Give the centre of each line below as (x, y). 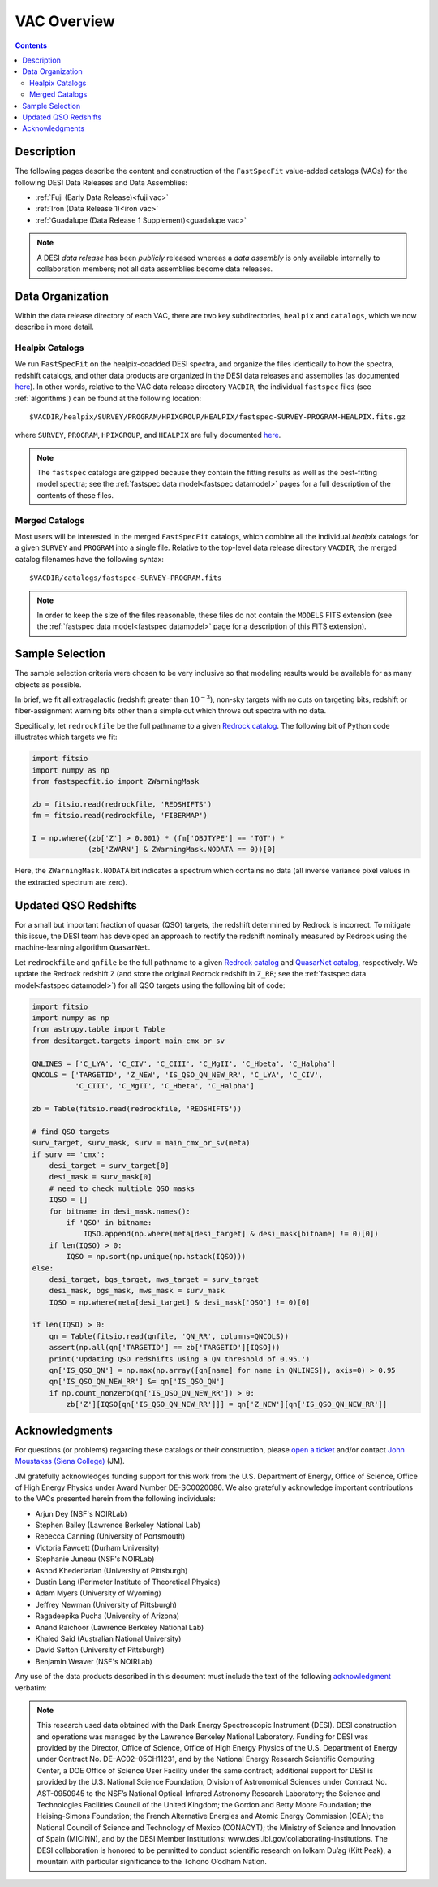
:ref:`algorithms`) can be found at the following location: (108, 398)
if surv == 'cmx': (69, 1154)
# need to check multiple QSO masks (122, 1188)
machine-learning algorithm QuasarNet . (83, 947)
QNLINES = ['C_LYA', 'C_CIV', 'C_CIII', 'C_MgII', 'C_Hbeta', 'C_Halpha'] (184, 1063)
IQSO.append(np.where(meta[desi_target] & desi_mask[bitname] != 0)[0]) (231, 1234)
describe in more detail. (55, 327)
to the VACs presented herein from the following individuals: (116, 1499)
